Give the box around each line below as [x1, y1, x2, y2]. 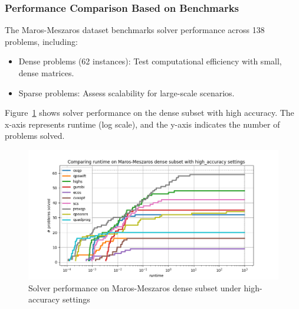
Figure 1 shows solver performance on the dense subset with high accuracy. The [5, 106, 294, 119]
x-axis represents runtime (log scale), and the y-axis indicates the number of [5, 118, 280, 130]
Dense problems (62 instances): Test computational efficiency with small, [18, 55, 282, 67]
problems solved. [5, 129, 65, 142]
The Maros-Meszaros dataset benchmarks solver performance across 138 [5, 24, 265, 36]
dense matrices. [18, 67, 74, 79]
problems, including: [5, 35, 78, 47]
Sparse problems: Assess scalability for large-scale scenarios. [18, 86, 235, 99]
